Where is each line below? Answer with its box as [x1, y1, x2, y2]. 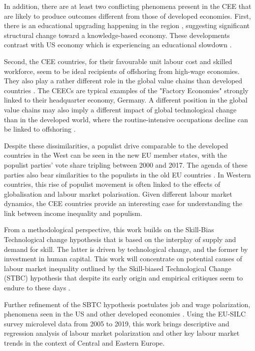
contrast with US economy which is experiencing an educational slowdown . [4, 39, 232, 50]
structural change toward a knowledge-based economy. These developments [4, 30, 230, 40]
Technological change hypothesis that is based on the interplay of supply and [4, 234, 236, 245]
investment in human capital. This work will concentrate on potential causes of [4, 253, 242, 264]
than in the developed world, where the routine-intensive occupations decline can [4, 114, 248, 124]
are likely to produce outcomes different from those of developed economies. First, [4, 10, 251, 21]
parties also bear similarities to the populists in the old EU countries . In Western [4, 169, 251, 179]
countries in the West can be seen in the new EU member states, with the [4, 150, 227, 160]
